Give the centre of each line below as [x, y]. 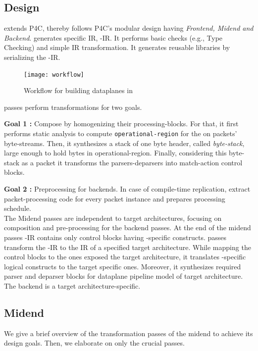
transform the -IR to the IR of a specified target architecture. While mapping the [128, 247]
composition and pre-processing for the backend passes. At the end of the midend [128, 227]
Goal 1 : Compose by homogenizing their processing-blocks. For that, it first [121, 124]
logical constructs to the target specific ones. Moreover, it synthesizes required [123, 266]
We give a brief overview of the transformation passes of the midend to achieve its [129, 333]
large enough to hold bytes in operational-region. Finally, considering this [115, 153]
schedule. [18, 208]
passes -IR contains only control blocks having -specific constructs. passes [115, 237]
